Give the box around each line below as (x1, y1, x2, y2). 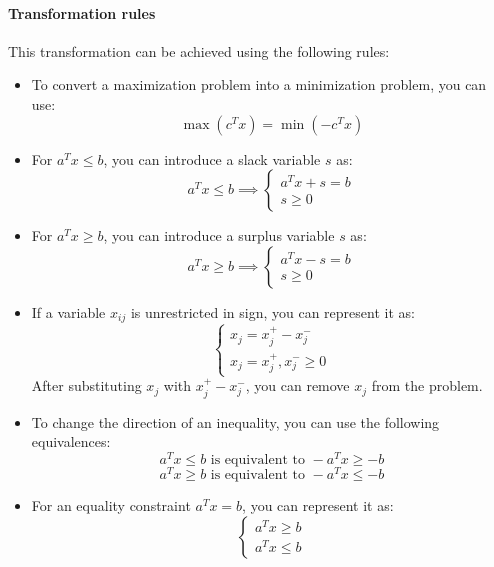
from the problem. (371, 375, 483, 396)
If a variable (31, 301, 106, 322)
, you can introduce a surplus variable (103, 225, 335, 246)
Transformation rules (8, 2, 156, 23)
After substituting (31, 375, 142, 396)
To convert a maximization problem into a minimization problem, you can (31, 74, 487, 95)
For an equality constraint (31, 495, 191, 516)
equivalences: (31, 431, 111, 452)
